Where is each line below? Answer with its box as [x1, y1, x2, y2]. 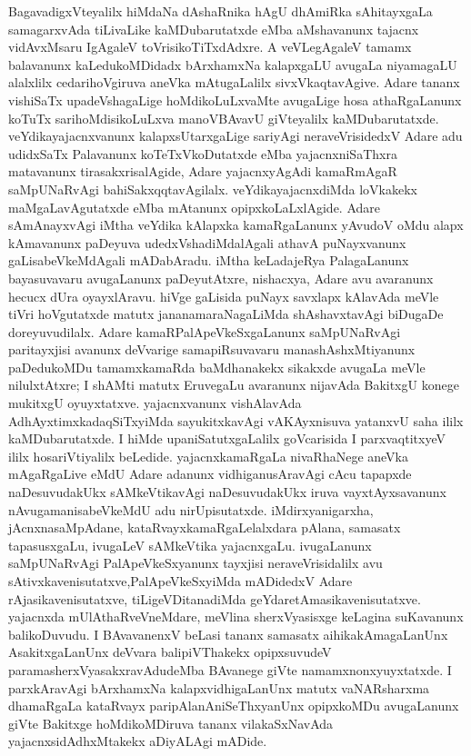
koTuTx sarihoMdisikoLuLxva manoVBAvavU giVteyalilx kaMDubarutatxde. [8, 108, 439, 127]
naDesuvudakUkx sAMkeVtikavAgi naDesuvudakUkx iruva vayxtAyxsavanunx [8, 482, 446, 502]
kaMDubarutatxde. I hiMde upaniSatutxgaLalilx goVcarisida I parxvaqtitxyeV [8, 429, 446, 448]
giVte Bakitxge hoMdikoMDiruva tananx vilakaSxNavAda [8, 713, 334, 732]
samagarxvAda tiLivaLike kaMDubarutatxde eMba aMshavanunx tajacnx [8, 19, 419, 38]
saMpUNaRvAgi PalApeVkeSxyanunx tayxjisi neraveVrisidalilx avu [8, 553, 383, 572]
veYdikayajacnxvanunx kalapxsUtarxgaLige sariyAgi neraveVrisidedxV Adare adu [8, 126, 463, 145]
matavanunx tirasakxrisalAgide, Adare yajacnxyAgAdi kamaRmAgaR [8, 162, 397, 181]
